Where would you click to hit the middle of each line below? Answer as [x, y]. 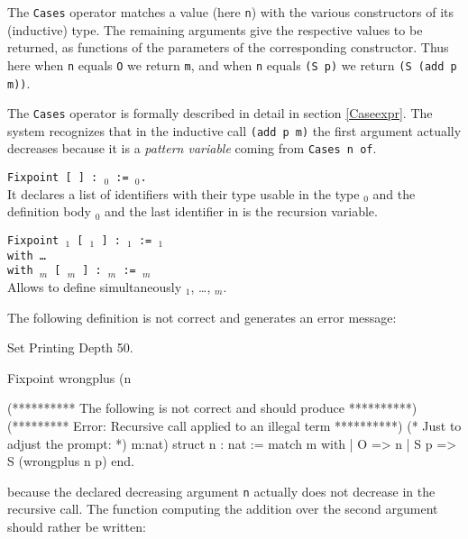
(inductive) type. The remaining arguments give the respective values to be [215, 29]
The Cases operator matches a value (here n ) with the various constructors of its [231, 12]
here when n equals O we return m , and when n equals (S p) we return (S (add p [232, 64]
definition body [49, 211]
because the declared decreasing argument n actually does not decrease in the [221, 491]
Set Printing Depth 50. [70, 347]
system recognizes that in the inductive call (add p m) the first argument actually [234, 130]
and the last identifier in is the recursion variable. [241, 211]
